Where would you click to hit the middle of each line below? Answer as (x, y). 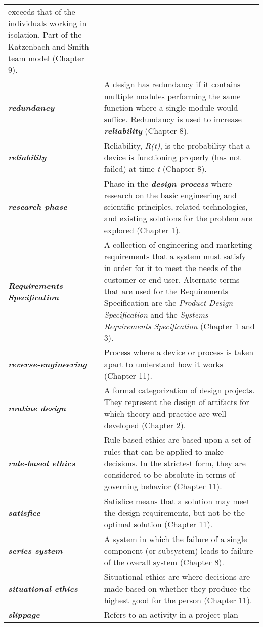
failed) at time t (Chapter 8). (155, 169)
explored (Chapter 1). (142, 230)
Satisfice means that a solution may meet (177, 501)
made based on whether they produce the (177, 588)
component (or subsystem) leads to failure (179, 550)
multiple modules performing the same (172, 96)
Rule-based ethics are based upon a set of (177, 440)
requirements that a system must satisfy (175, 256)
